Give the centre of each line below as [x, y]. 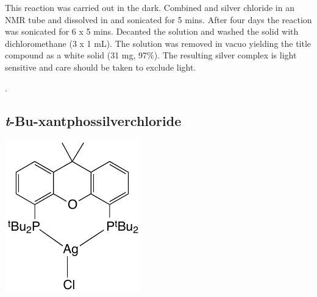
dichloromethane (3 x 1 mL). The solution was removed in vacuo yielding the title [158, 43]
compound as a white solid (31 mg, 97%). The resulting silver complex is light [151, 55]
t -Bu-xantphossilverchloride [93, 120]
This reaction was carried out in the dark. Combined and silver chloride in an [150, 7]
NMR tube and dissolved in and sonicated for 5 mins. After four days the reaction [158, 19]
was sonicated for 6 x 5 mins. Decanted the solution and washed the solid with [152, 31]
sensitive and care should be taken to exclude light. [101, 67]
